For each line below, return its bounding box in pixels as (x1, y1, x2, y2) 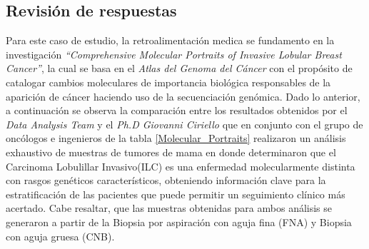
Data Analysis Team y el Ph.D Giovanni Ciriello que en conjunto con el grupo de (6, 116, 363, 131)
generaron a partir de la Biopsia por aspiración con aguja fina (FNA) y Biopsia (6, 214, 352, 229)
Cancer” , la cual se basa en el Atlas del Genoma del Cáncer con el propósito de (6, 61, 353, 76)
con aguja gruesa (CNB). (6, 228, 115, 243)
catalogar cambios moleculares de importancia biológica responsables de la (6, 74, 331, 89)
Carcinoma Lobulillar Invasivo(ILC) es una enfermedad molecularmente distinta (6, 158, 355, 173)
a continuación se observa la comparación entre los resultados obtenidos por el (6, 103, 348, 118)
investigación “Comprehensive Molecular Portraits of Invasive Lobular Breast (6, 46, 342, 61)
